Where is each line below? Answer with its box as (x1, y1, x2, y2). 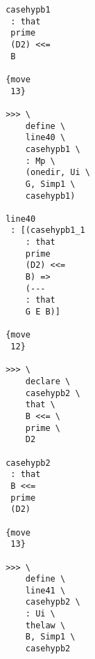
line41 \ (25, 585, 66, 596)
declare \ (25, 377, 71, 386)
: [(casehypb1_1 (10, 225, 85, 236)
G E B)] (25, 307, 60, 317)
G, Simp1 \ (25, 179, 76, 189)
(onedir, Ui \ (25, 167, 90, 178)
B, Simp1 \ (25, 632, 76, 642)
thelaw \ (25, 620, 66, 630)
